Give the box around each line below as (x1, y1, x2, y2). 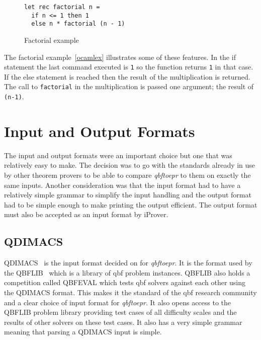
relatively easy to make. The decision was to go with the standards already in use (4, 160, 255, 170)
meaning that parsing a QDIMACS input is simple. (4, 326, 162, 337)
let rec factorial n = (24, 4, 100, 11)
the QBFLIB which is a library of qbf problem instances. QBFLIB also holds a (4, 267, 250, 278)
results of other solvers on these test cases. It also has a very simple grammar (4, 316, 242, 327)
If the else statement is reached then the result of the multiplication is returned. (4, 71, 250, 82)
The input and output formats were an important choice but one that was (4, 150, 232, 160)
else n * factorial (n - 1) (31, 20, 125, 28)
